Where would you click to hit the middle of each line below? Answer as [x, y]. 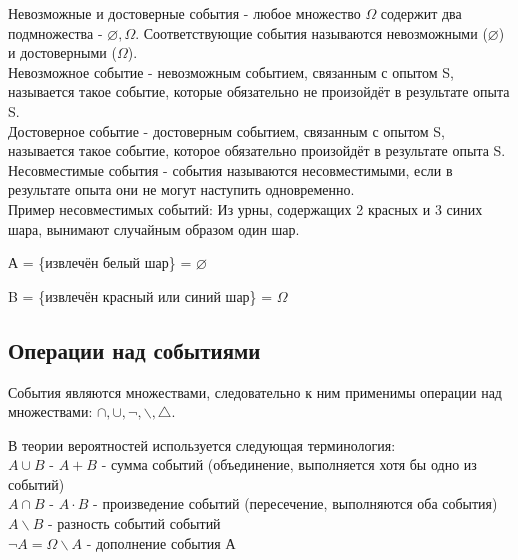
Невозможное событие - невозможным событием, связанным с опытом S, [231, 71]
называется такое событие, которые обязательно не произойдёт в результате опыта [259, 91]
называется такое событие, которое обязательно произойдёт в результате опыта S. [257, 150]
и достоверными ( [62, 52]
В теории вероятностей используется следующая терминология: [202, 444]
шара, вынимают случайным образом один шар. [154, 228]
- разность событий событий [134, 523]
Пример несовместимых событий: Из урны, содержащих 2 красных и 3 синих [245, 208]
